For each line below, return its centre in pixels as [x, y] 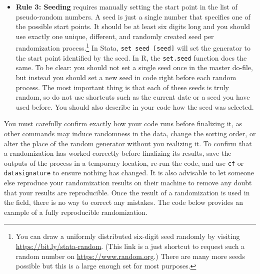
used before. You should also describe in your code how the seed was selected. [135, 106]
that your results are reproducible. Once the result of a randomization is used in [127, 192]
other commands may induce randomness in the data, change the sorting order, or [130, 133]
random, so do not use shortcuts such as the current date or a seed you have [133, 97]
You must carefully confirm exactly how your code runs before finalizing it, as [123, 123]
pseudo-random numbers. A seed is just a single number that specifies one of [133, 16]
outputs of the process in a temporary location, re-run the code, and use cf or [124, 163]
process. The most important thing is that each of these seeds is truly [122, 87]
